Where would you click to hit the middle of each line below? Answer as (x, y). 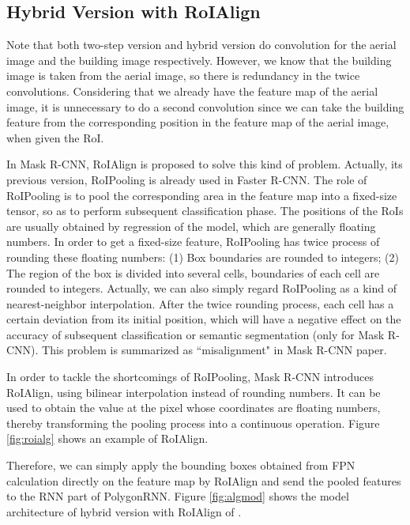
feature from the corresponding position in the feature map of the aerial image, (198, 122)
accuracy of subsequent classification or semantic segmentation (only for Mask (196, 334)
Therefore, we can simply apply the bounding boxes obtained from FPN (181, 465)
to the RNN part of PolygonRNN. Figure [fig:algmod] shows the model (178, 496)
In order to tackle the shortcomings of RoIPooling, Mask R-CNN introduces (190, 377)
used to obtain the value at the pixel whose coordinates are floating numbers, (194, 408)
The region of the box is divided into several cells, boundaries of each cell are (193, 272)
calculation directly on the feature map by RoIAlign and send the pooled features (204, 480)
